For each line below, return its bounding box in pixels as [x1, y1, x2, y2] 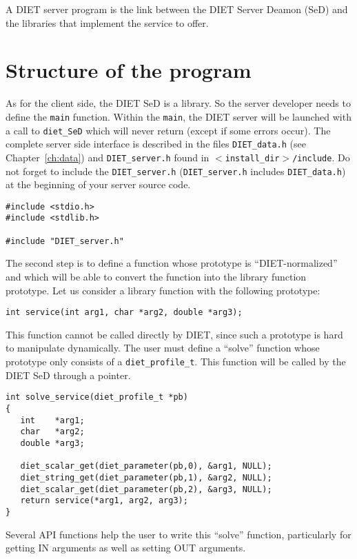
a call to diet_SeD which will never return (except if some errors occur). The [6, 123, 331, 137]
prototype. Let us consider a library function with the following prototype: [6, 283, 320, 297]
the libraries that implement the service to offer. [6, 15, 209, 30]
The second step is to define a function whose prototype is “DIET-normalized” [6, 256, 338, 270]
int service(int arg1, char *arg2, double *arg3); [6, 307, 243, 318]
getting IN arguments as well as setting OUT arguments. [6, 540, 246, 555]
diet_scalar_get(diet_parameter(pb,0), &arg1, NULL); [20, 461, 272, 471]
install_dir [225, 153, 280, 163]
